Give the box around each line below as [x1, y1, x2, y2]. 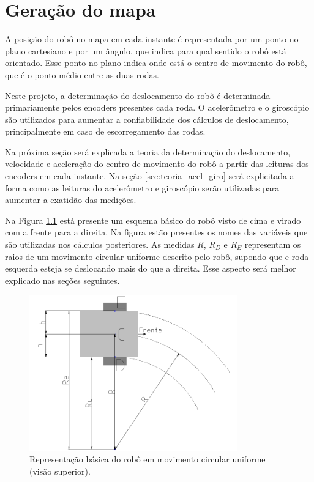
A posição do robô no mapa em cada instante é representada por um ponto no [5, 32, 299, 45]
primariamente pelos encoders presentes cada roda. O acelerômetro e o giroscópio [5, 101, 310, 114]
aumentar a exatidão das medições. [5, 193, 136, 206]
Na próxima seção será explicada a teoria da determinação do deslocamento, [5, 145, 291, 158]
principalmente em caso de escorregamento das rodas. [5, 125, 206, 138]
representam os [244, 238, 301, 251]
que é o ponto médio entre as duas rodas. [5, 68, 159, 81]
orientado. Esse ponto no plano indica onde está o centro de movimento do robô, [5, 56, 307, 69]
